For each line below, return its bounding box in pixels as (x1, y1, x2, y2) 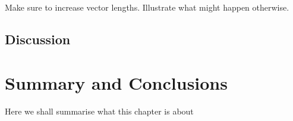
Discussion (5, 30, 71, 48)
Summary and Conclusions (5, 70, 228, 94)
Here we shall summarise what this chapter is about (5, 104, 194, 117)
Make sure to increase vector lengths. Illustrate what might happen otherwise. (5, 1, 289, 13)
